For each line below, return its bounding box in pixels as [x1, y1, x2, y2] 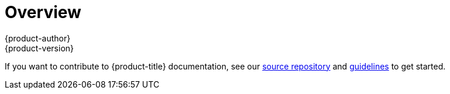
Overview [5, 2, 81, 22]
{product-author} [5, 33, 71, 43]
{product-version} [5, 43, 74, 53]
